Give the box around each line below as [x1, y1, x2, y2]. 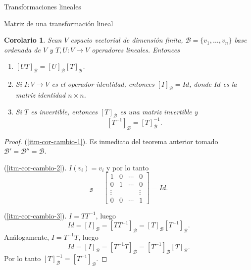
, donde [189, 79, 212, 89]
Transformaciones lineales [4, 1, 81, 11]
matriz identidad [15, 89, 66, 100]
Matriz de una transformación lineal [4, 18, 113, 28]
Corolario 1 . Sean [4, 35, 62, 45]
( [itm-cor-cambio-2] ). [4, 162, 67, 172]
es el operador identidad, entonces [51, 79, 154, 89]
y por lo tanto [106, 162, 149, 172]
